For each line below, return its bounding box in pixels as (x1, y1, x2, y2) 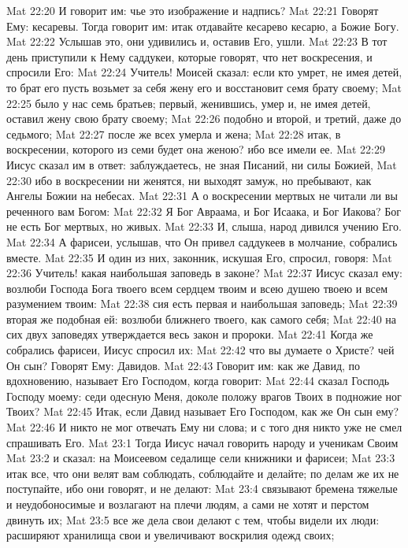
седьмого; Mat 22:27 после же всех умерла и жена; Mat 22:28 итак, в (6, 125, 341, 142)
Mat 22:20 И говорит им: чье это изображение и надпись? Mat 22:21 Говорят (6, 2, 379, 18)
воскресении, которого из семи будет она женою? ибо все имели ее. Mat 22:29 (6, 141, 385, 157)
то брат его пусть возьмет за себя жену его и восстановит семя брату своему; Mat (6, 79, 402, 95)
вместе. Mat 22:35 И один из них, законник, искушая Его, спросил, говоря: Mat (6, 249, 392, 265)
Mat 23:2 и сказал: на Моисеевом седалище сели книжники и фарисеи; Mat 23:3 (6, 450, 395, 466)
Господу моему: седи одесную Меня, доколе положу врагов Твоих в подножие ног (6, 387, 402, 404)
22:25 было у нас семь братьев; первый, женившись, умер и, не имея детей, (6, 94, 371, 111)
